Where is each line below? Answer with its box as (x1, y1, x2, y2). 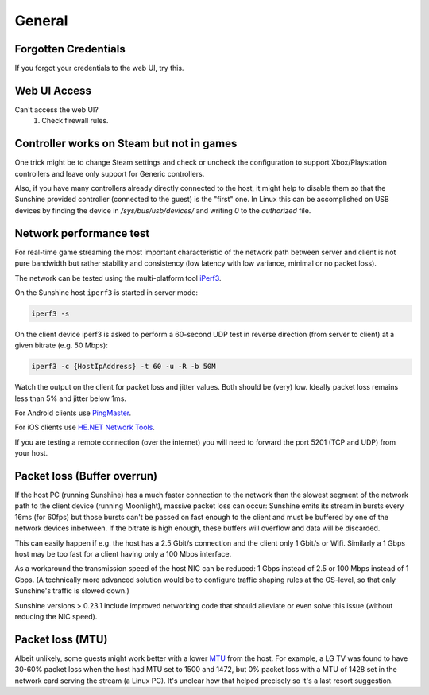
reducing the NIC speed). (14, 612, 98, 621)
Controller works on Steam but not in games (14, 137, 238, 150)
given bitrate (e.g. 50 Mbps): (14, 340, 109, 350)
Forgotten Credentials (14, 42, 126, 56)
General (14, 12, 68, 29)
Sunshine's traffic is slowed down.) (14, 586, 130, 596)
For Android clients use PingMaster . (14, 408, 132, 417)
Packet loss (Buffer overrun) (14, 469, 158, 483)
